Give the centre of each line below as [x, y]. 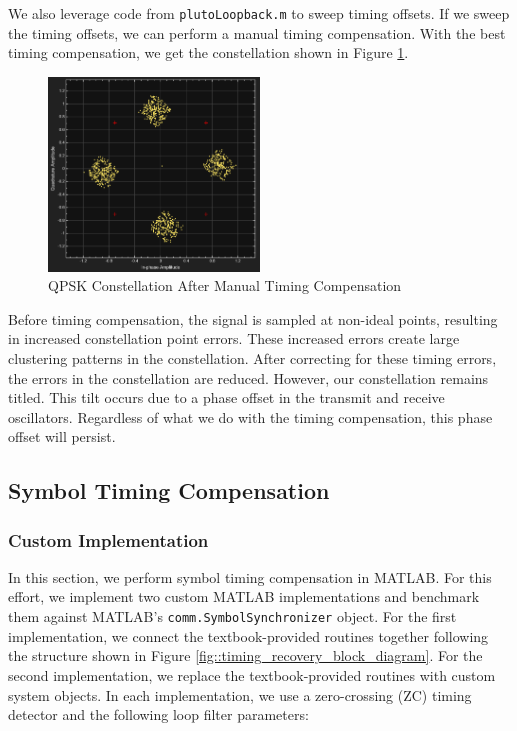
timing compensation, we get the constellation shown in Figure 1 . [208, 52]
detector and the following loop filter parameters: [158, 714]
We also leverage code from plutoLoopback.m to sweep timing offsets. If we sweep [259, 13]
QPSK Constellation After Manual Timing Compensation [225, 285]
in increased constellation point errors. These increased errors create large [234, 338]
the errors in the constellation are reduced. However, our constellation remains [248, 377]
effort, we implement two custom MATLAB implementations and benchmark [244, 596]
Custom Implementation [108, 539]
